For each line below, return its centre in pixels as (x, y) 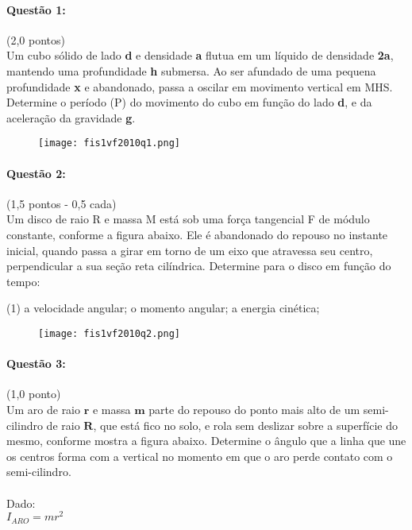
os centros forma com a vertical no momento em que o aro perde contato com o (200, 456)
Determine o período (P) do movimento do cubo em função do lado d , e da (189, 102)
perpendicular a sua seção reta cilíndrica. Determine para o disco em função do (199, 266)
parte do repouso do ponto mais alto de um (254, 410)
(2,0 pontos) (36, 39)
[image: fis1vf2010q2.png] (109, 333)
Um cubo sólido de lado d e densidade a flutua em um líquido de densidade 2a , (200, 55)
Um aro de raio (44, 410)
